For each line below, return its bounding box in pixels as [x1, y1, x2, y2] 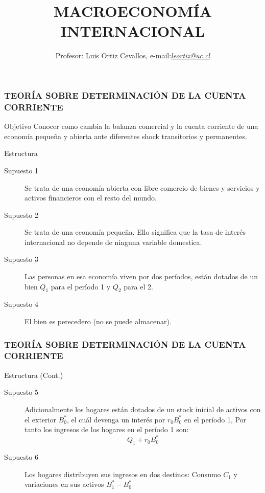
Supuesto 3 [4, 254, 38, 264]
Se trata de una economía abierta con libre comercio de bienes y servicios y [25, 182, 260, 193]
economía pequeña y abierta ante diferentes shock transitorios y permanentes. [4, 130, 247, 141]
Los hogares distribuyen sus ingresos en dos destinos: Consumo [25, 468, 221, 479]
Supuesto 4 [4, 299, 38, 309]
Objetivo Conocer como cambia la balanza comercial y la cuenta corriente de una [4, 121, 258, 131]
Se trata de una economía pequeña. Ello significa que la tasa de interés [25, 227, 246, 237]
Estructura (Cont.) [4, 369, 63, 380]
